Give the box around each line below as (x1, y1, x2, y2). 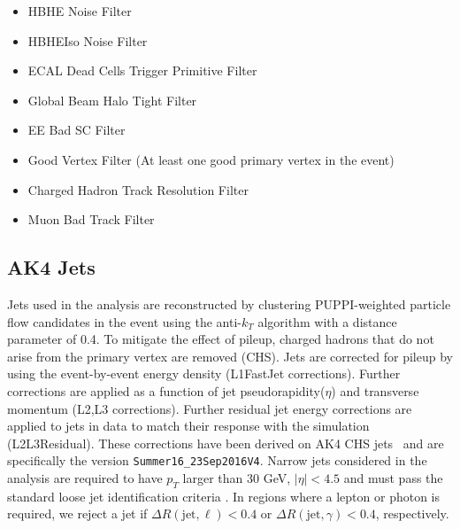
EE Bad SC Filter (27, 121, 126, 139)
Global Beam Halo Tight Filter (27, 90, 197, 109)
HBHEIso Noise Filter (27, 31, 148, 50)
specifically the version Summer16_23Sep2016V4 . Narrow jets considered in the (7, 451, 427, 470)
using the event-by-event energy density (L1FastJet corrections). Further (7, 364, 401, 383)
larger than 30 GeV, (182, 468, 291, 486)
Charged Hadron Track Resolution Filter (27, 180, 249, 198)
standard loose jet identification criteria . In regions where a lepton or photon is (7, 486, 441, 505)
